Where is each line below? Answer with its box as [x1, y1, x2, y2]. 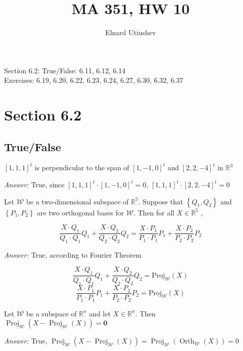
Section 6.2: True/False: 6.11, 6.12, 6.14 [4, 65, 126, 75]
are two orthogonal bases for [37, 207, 124, 217]
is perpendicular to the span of [35, 162, 130, 173]
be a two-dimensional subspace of [26, 196, 129, 206]
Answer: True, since [4, 179, 65, 190]
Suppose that [143, 196, 183, 206]
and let [89, 308, 111, 318]
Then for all [138, 207, 175, 217]
